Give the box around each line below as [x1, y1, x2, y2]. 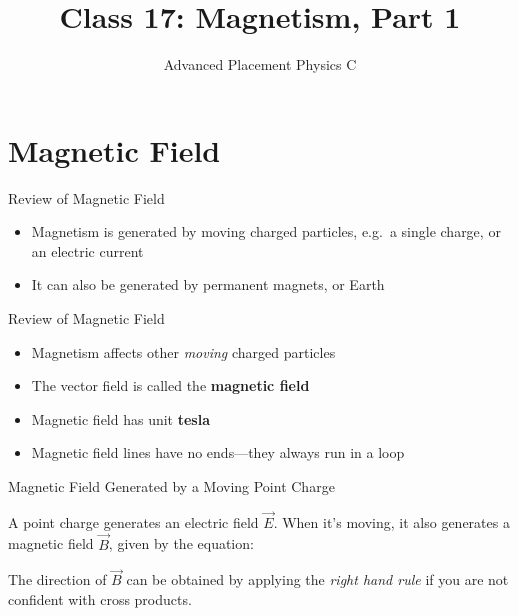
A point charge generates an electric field [8, 511, 259, 532]
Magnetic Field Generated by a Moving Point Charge [8, 476, 335, 496]
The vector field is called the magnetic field [31, 375, 310, 396]
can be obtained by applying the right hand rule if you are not [126, 569, 509, 590]
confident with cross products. [8, 589, 192, 610]
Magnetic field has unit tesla [31, 408, 211, 429]
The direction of [8, 569, 107, 590]
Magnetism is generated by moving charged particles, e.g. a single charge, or [31, 221, 501, 242]
